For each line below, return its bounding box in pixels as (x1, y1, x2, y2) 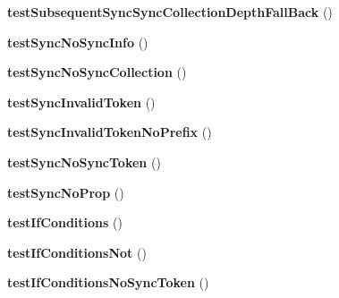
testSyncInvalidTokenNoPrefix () (7, 123, 212, 141)
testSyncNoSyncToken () (7, 152, 161, 171)
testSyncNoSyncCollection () (7, 63, 187, 81)
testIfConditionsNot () (7, 243, 147, 261)
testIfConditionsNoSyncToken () (7, 273, 209, 292)
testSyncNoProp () (7, 183, 124, 201)
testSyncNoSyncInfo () (7, 32, 148, 51)
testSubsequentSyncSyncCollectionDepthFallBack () (7, 3, 333, 21)
